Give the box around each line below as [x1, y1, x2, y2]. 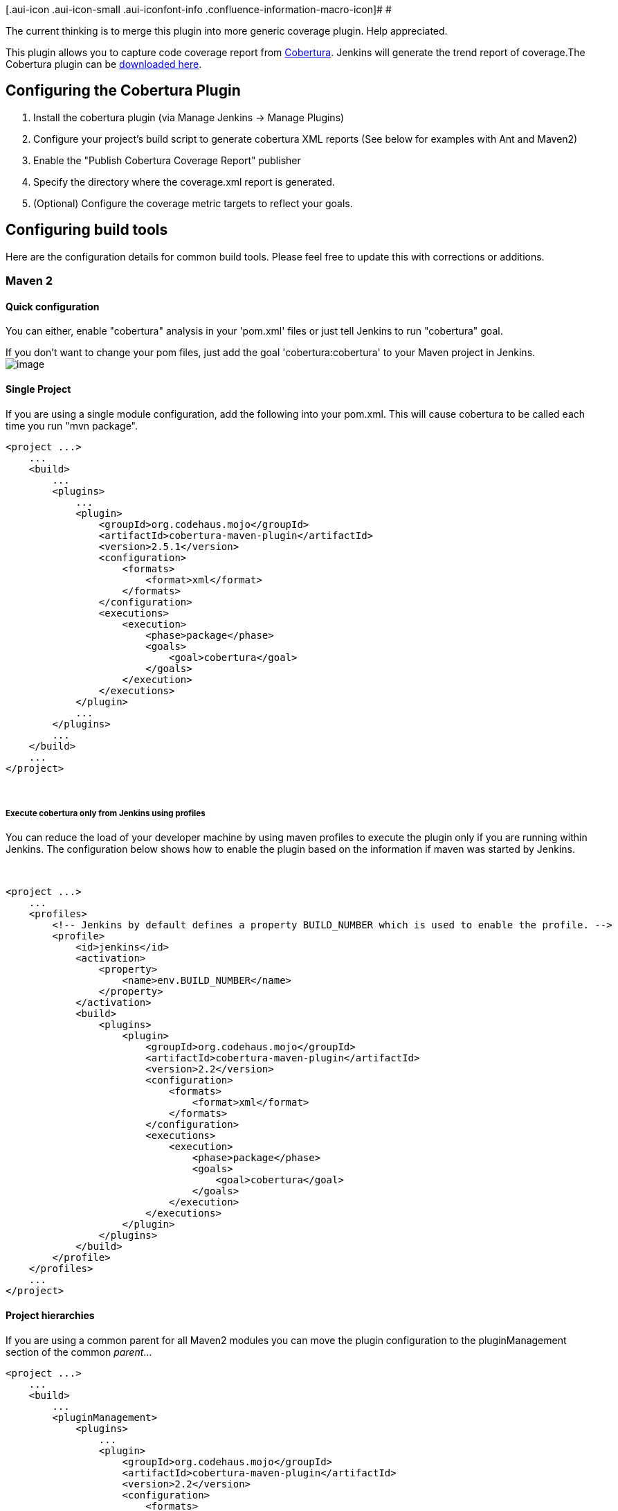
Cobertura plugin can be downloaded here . [6, 58, 202, 70]
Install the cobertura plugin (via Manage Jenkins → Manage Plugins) [33, 111, 345, 123]
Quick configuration [6, 300, 100, 312]
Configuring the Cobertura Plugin [6, 82, 241, 100]
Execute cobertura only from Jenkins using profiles [6, 808, 206, 818]
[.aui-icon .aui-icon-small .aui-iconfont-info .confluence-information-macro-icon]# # [6, 3, 392, 15]
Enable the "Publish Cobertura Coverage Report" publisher [33, 154, 301, 166]
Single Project [6, 382, 71, 395]
